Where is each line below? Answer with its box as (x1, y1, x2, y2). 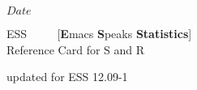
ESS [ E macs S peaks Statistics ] (6, 25, 192, 41)
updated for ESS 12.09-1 (6, 68, 128, 85)
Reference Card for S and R (6, 41, 145, 58)
